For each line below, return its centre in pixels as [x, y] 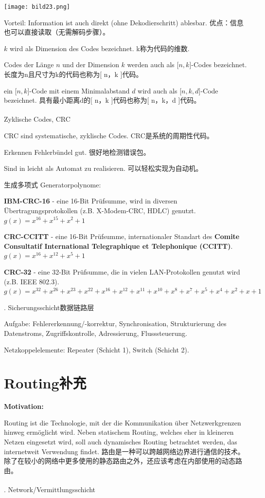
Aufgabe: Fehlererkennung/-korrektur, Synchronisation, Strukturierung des [115, 323]
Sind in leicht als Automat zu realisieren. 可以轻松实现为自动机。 [103, 168]
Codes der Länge [29, 65]
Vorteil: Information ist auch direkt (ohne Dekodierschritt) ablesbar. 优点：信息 [124, 22]
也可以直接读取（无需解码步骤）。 [57, 32]
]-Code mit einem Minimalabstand [79, 90]
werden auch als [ [153, 65]
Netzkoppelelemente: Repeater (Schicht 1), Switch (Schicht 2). [97, 349]
